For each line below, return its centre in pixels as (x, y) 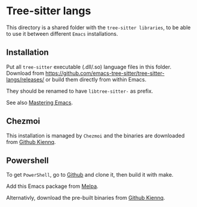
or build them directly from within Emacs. (96, 79)
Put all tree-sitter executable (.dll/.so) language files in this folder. (89, 67)
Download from (25, 73)
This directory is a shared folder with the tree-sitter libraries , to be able (98, 27)
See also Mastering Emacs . (40, 102)
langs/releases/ (25, 79)
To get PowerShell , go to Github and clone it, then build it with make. (90, 175)
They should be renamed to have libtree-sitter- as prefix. (80, 91)
